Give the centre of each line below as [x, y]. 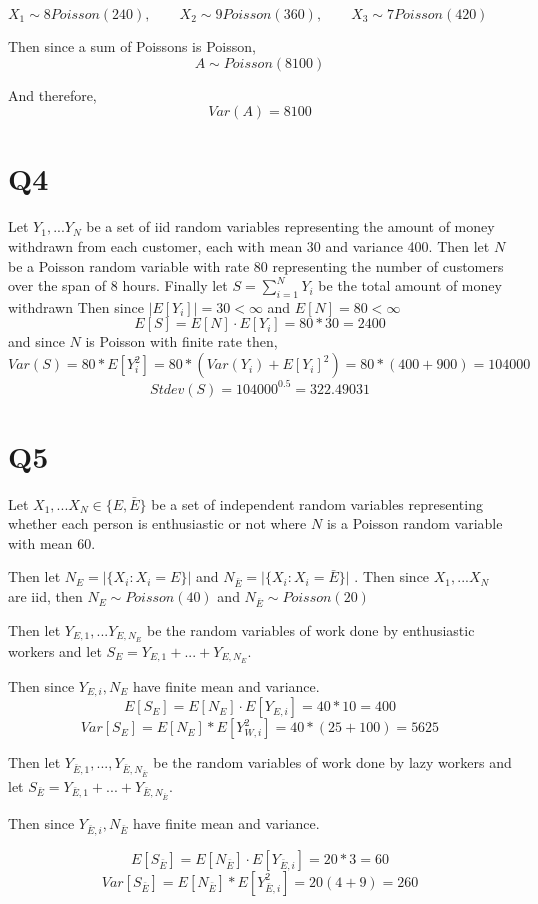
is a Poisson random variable [414, 523]
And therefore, [52, 94]
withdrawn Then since [76, 306]
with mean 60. [52, 542]
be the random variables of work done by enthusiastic [310, 629]
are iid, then [45, 596]
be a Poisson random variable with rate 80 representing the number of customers [256, 265]
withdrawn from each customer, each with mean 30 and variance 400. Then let [249, 245]
